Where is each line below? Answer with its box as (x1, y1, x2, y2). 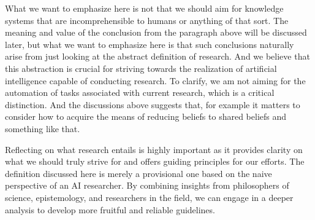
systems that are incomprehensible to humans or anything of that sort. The (5, 14, 289, 26)
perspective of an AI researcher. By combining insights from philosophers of (5, 179, 289, 192)
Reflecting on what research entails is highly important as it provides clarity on (5, 143, 303, 155)
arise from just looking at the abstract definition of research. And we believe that (5, 50, 310, 63)
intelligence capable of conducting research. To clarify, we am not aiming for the (5, 74, 306, 87)
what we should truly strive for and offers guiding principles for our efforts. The (5, 155, 305, 168)
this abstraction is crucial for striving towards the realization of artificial (5, 61, 277, 74)
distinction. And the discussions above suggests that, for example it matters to (5, 98, 300, 111)
